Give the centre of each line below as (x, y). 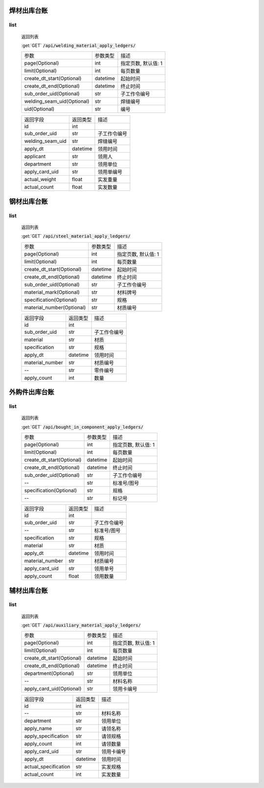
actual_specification (47, 767)
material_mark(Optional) (52, 292)
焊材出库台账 (28, 11)
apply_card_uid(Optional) (53, 689)
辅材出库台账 (28, 591)
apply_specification (46, 736)
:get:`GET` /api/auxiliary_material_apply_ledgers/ (81, 625)
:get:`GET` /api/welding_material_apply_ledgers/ (78, 45)
